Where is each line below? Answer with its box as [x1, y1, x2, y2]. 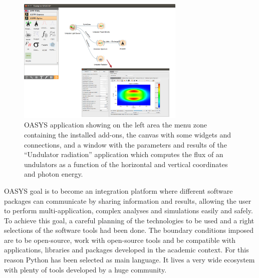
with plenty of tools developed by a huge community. [4, 264, 167, 274]
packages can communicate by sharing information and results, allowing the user [4, 195, 251, 206]
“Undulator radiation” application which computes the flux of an [24, 149, 223, 160]
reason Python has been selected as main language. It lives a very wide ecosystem [4, 254, 255, 265]
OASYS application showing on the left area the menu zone [24, 119, 207, 130]
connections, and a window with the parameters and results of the [24, 139, 227, 150]
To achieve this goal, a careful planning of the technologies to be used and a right [4, 215, 254, 225]
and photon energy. [24, 169, 83, 179]
